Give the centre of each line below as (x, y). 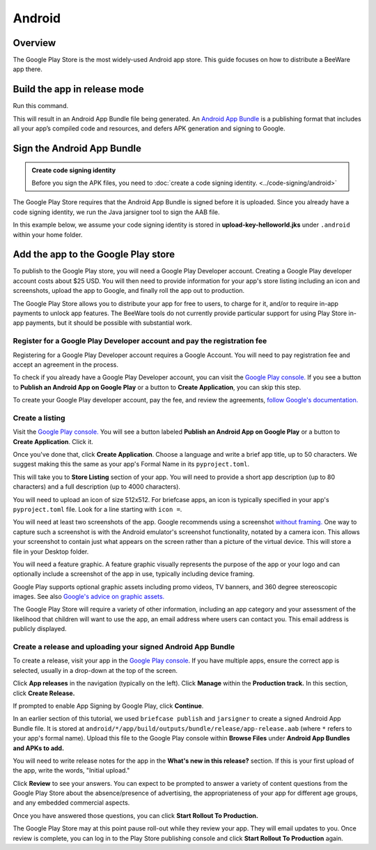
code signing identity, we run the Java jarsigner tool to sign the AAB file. (116, 212)
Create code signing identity (74, 170)
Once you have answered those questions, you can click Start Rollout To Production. (136, 815)
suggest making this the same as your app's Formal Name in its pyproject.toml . (131, 464)
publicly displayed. (40, 629)
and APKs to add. (39, 748)
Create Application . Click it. (53, 441)
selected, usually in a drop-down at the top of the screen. (95, 670)
